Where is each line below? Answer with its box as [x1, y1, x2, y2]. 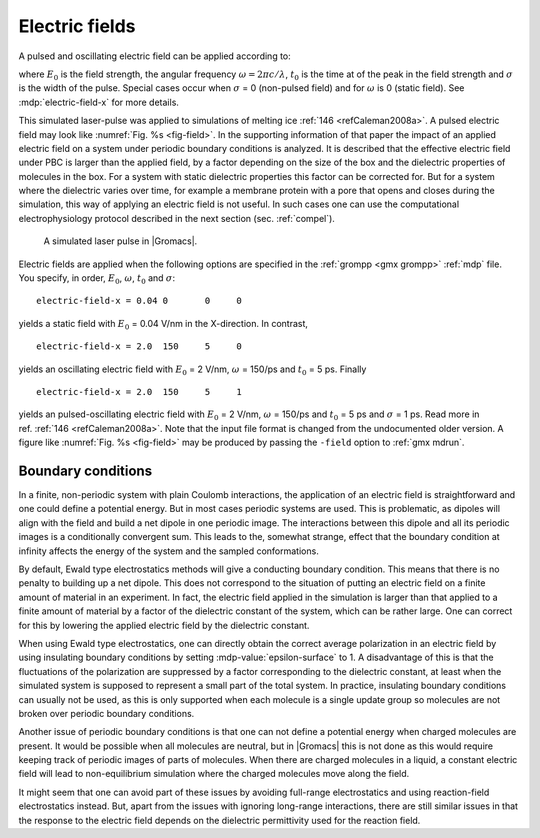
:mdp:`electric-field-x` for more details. [18, 96, 180, 108]
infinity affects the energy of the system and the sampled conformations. [18, 545, 319, 557]
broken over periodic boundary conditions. [18, 707, 195, 719]
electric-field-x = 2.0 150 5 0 [36, 341, 242, 352]
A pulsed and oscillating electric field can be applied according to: [18, 50, 292, 62]
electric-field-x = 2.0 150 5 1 [36, 386, 242, 397]
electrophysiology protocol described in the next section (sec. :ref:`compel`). [18, 212, 335, 224]
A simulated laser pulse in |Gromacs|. [43, 235, 198, 247]
